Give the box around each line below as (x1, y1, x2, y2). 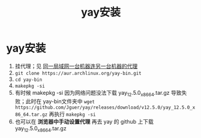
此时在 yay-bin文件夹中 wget (25, 97, 95, 105)
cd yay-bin (14, 76, 43, 83)
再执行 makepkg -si (49, 110, 96, 118)
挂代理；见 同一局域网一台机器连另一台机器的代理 (14, 62, 138, 70)
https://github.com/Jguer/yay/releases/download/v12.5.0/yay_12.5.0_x (14, 104, 196, 110)
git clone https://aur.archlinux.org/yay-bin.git (14, 70, 142, 76)
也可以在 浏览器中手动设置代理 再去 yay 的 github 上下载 (14, 118, 154, 125)
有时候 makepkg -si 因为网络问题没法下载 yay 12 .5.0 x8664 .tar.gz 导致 (14, 89, 182, 98)
